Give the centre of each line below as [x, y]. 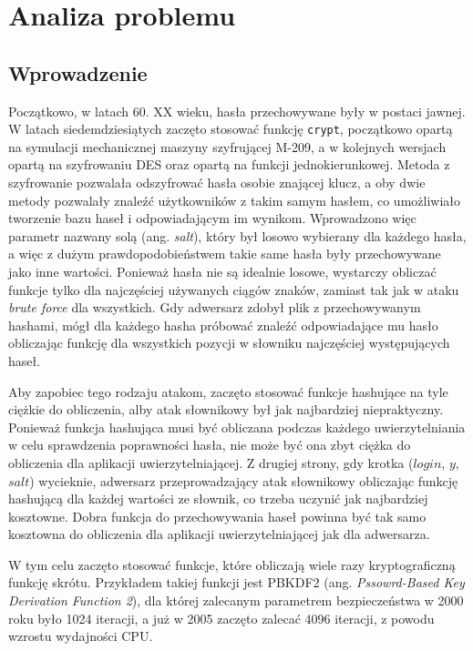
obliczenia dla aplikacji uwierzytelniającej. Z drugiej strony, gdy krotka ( [211, 462]
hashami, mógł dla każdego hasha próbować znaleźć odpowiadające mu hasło [223, 325]
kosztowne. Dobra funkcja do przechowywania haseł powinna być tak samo [217, 516]
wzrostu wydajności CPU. [81, 636]
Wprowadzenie [78, 72]
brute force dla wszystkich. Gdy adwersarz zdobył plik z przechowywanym [215, 307]
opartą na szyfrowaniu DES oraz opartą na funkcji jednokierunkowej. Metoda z [229, 164]
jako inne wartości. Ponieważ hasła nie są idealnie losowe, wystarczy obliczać [222, 271]
